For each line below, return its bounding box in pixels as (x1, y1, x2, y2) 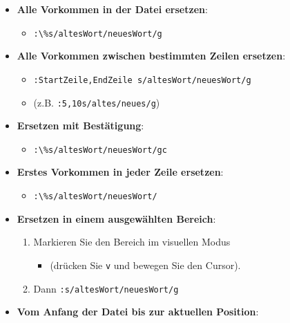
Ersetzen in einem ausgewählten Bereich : (17, 211, 216, 225)
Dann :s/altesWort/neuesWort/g (33, 281, 179, 295)
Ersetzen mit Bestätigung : (17, 118, 144, 133)
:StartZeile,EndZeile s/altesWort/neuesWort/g (33, 75, 251, 85)
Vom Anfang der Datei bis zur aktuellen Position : (17, 304, 259, 319)
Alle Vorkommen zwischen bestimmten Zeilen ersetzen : (17, 48, 286, 63)
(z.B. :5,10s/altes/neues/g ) (33, 95, 160, 109)
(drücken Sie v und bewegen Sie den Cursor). (50, 257, 241, 272)
